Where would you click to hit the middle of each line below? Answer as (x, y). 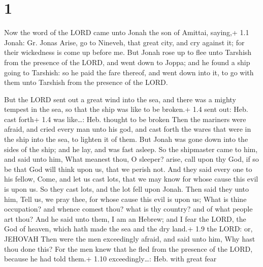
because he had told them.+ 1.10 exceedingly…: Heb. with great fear (110, 259)
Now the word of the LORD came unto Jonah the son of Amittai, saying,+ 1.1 (127, 32)
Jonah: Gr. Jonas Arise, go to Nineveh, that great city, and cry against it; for (124, 42)
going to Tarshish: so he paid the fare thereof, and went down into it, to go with (129, 72)
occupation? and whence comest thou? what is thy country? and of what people (128, 209)
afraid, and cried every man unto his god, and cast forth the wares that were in (128, 129)
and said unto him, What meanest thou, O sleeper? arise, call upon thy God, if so (131, 159)
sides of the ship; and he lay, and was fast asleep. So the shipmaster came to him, (131, 149)
